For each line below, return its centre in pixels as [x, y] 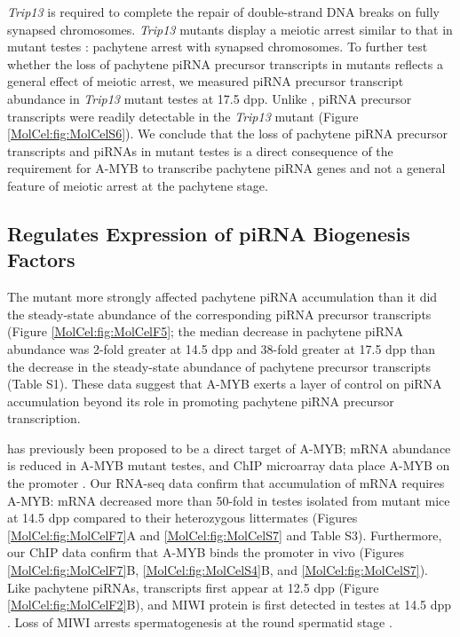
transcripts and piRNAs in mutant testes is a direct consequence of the [200, 150]
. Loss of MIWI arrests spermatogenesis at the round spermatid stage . [200, 621]
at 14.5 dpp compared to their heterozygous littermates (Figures [182, 518]
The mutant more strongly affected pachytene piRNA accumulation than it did [222, 297]
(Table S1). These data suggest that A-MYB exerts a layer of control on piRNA [225, 384]
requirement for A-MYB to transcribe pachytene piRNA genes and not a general [226, 168]
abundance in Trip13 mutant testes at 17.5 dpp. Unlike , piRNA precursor [210, 98]
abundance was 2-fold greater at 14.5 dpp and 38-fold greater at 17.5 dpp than [222, 348]
